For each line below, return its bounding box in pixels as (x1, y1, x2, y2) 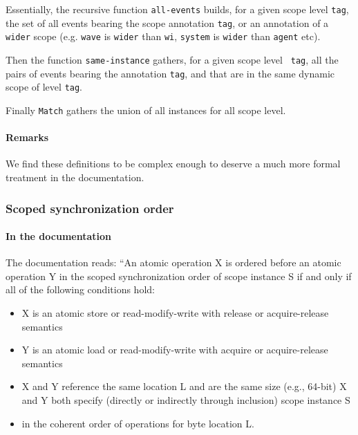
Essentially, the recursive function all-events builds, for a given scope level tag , (6, 2, 349, 16)
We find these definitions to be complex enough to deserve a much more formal (6, 156, 341, 171)
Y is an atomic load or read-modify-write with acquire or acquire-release (21, 342, 328, 357)
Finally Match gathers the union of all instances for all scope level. (6, 102, 286, 117)
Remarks (6, 130, 49, 145)
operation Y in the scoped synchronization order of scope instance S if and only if (6, 268, 352, 283)
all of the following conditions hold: (6, 282, 155, 297)
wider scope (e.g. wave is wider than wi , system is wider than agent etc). (6, 29, 321, 44)
